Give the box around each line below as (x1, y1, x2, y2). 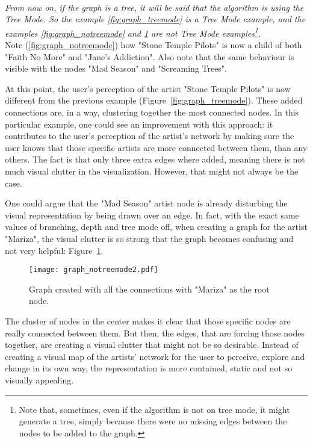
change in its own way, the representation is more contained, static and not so (5, 362, 293, 374)
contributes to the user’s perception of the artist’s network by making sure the (5, 129, 294, 142)
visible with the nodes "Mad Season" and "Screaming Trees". (5, 62, 227, 75)
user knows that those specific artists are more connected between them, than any (5, 141, 308, 153)
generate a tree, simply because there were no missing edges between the (19, 415, 287, 427)
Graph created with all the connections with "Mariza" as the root (29, 282, 270, 295)
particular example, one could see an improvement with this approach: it (5, 117, 273, 130)
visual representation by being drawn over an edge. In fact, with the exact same (5, 208, 299, 221)
